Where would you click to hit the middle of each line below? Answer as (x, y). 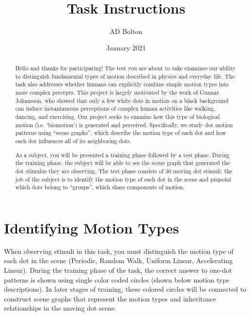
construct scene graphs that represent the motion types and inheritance (110, 298)
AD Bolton (126, 31)
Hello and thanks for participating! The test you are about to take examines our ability (125, 68)
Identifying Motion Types (92, 227)
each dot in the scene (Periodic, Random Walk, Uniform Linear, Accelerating (118, 260)
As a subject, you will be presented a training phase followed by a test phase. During (123, 155)
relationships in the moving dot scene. (60, 308)
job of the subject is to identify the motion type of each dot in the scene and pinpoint (123, 179)
